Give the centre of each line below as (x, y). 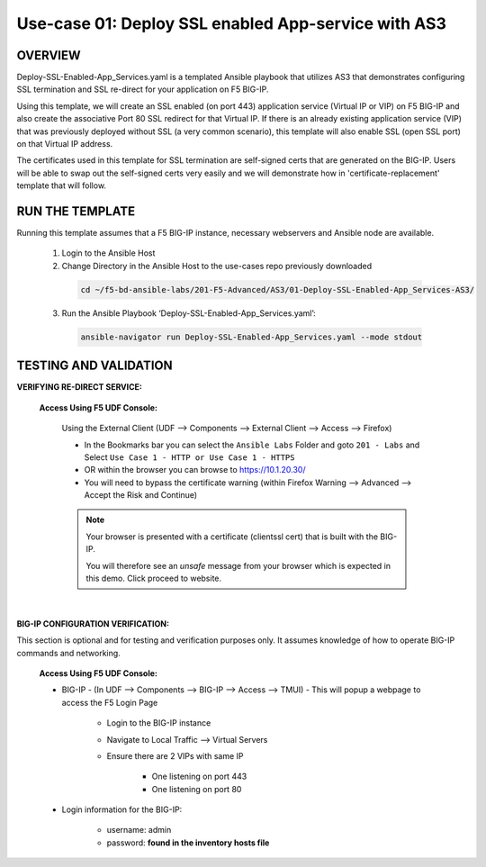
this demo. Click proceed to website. (154, 578)
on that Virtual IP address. (65, 144)
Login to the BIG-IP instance (159, 723)
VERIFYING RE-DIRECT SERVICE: (80, 387)
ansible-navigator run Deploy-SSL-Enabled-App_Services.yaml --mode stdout (252, 337)
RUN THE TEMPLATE (76, 211)
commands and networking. (68, 653)
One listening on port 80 (197, 789)
